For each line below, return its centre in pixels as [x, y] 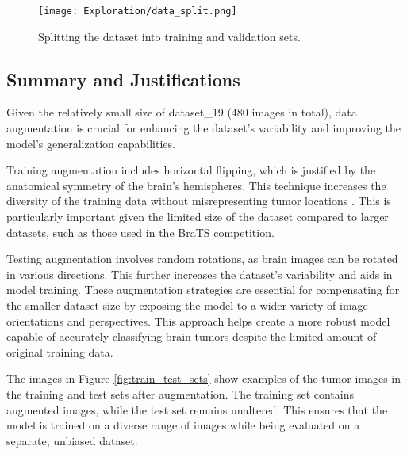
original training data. [60, 351]
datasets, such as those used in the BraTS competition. [140, 232]
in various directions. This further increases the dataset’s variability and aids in [200, 274]
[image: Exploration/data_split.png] [138, 11]
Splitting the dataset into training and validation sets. [169, 36]
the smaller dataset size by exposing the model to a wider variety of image [187, 305]
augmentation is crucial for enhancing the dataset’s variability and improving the [204, 128]
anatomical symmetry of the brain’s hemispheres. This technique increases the [196, 185]
